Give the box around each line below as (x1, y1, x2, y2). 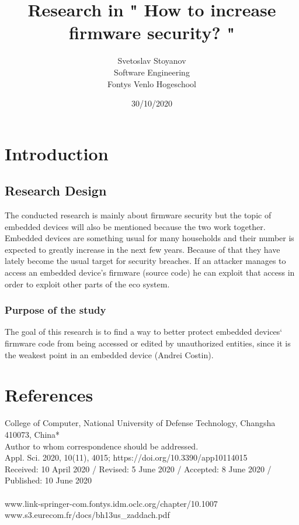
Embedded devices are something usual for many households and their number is (5, 232, 294, 244)
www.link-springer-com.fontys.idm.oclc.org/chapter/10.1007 (5, 497, 218, 509)
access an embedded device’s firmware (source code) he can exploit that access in (5, 266, 295, 279)
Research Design (5, 181, 107, 200)
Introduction (5, 141, 109, 165)
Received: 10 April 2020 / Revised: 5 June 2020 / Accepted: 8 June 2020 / (5, 462, 272, 475)
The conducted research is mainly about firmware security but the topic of (5, 209, 272, 221)
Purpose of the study (5, 303, 106, 317)
